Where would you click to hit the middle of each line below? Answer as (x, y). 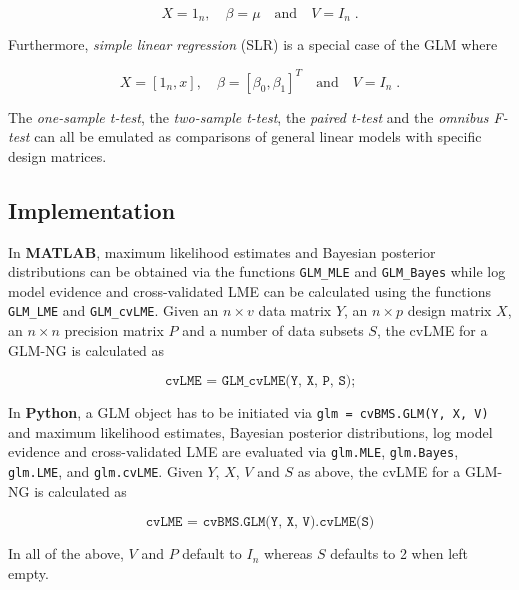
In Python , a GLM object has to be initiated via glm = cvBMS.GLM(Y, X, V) (248, 412)
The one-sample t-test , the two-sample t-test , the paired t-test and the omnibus (248, 116)
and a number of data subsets (273, 330)
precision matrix (114, 330)
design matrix (449, 310)
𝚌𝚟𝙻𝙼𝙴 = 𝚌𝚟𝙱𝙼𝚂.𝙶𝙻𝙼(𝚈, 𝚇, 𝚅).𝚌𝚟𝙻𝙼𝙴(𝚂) (260, 522)
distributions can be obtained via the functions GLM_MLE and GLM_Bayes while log (257, 271)
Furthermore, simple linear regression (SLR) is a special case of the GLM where (253, 44)
